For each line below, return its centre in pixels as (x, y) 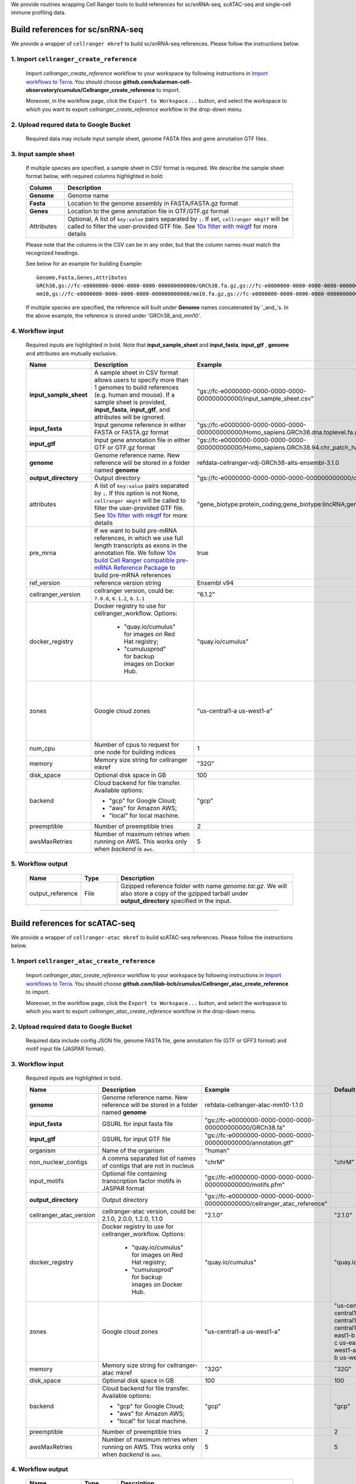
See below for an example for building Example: (84, 264)
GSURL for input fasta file (137, 1124)
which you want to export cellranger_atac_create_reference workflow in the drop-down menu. (141, 1011)
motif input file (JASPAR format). (66, 1049)
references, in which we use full (139, 538)
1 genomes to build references (136, 387)
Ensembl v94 (215, 583)
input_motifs (47, 1181)
